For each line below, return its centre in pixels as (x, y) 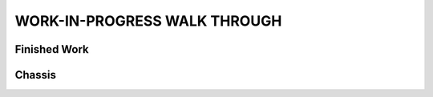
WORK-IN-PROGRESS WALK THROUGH (148, 21)
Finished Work (52, 49)
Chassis (35, 75)
